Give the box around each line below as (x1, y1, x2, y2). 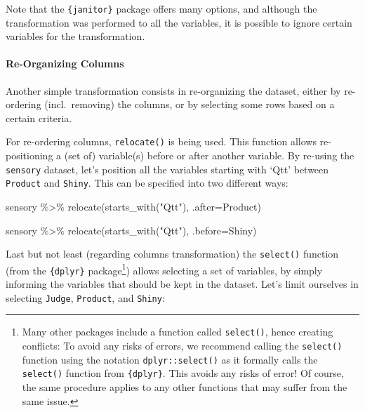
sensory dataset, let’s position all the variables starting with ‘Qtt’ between (6, 161, 329, 176)
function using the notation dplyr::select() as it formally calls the (22, 352, 318, 366)
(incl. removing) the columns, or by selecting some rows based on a (44, 97, 335, 112)
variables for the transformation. (6, 29, 145, 44)
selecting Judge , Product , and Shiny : (6, 290, 165, 305)
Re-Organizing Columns (6, 56, 124, 71)
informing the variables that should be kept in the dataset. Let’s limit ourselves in (6, 277, 359, 291)
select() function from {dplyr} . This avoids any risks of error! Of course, (22, 366, 344, 380)
